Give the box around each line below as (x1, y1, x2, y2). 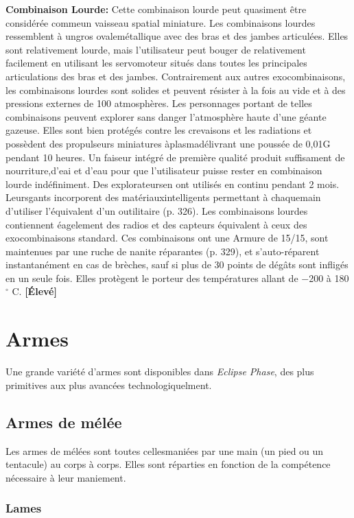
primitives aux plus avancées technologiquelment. (5, 377, 212, 392)
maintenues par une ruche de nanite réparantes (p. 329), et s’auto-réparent (5, 244, 320, 258)
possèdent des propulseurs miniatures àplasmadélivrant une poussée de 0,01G (5, 136, 331, 150)
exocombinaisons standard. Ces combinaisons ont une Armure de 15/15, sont (5, 231, 329, 245)
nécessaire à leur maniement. (5, 470, 126, 484)
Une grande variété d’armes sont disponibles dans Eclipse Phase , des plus (5, 364, 314, 379)
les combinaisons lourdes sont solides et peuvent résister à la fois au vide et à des (5, 82, 346, 97)
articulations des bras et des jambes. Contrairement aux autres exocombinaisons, (5, 69, 346, 83)
